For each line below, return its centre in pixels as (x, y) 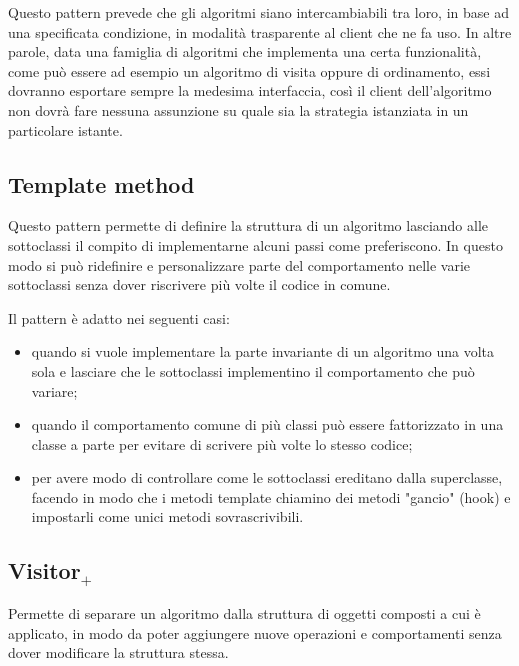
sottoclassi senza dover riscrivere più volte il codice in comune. (199, 284)
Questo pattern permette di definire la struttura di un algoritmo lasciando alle (248, 225)
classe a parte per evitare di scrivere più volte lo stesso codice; (222, 443)
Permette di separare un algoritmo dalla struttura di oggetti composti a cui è (244, 613)
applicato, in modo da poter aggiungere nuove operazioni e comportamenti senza (255, 632)
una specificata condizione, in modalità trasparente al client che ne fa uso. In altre (260, 31)
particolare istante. (65, 129)
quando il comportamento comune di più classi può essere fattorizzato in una (267, 424)
